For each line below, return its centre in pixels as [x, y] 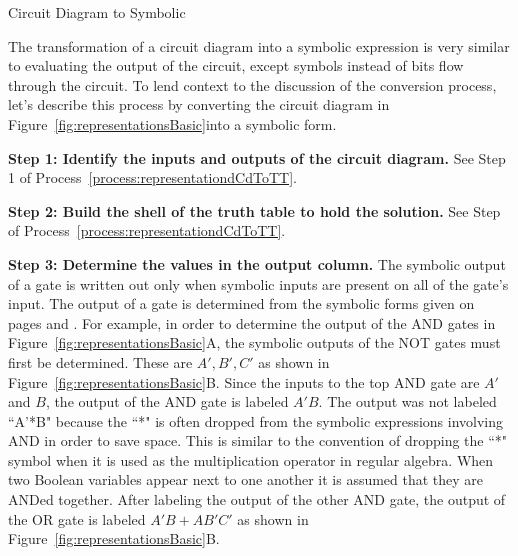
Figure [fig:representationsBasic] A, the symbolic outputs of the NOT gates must [254, 342]
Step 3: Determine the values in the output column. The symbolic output [257, 263]
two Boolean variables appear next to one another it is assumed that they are [246, 479]
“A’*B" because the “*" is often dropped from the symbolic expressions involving [256, 420]
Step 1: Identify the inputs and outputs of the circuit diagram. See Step [257, 157]
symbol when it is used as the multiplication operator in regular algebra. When [251, 459]
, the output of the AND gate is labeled [167, 401]
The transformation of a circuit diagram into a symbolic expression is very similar [259, 45]
